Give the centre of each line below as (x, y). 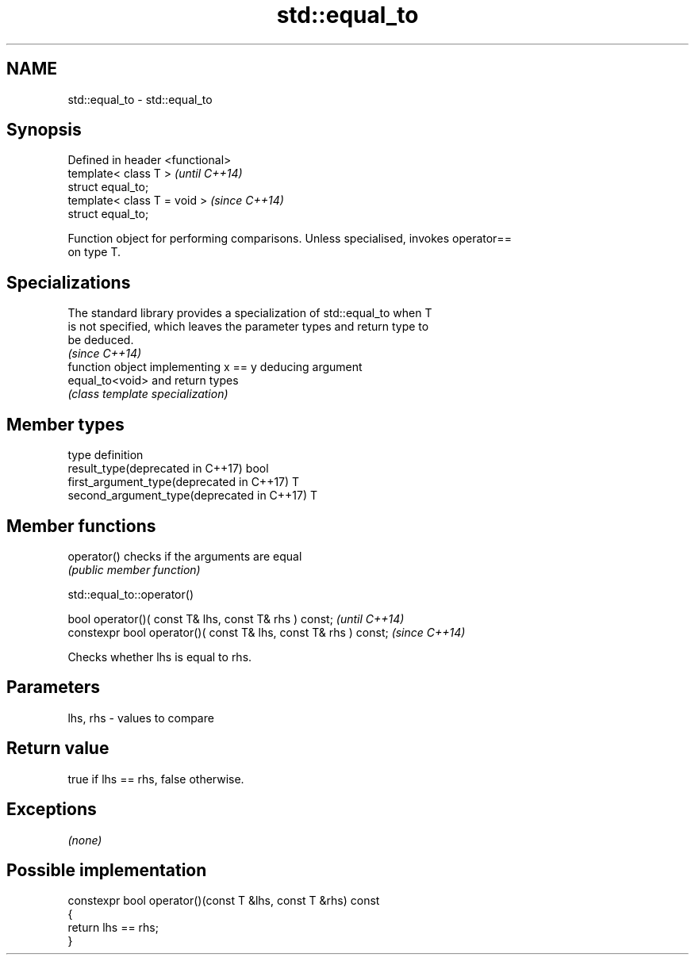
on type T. (94, 252)
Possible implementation (107, 870)
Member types (65, 424)
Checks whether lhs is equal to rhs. (160, 657)
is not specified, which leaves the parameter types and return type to (248, 327)
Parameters (53, 687)
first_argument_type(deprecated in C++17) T (184, 482)
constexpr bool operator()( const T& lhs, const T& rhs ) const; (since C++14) (267, 632)
